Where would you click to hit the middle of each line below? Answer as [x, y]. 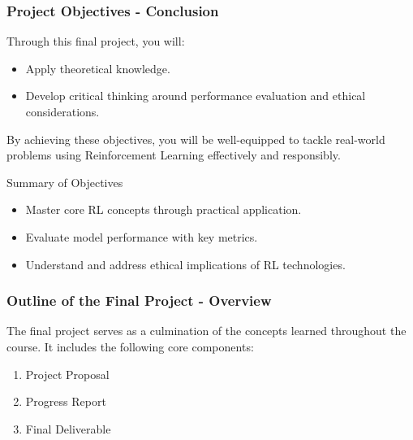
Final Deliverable [68, 428]
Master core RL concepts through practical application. [163, 209]
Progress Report [66, 401]
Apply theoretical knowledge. [98, 68]
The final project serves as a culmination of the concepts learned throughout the [206, 331]
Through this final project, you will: [96, 41]
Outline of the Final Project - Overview [139, 301]
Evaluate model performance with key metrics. [142, 236]
